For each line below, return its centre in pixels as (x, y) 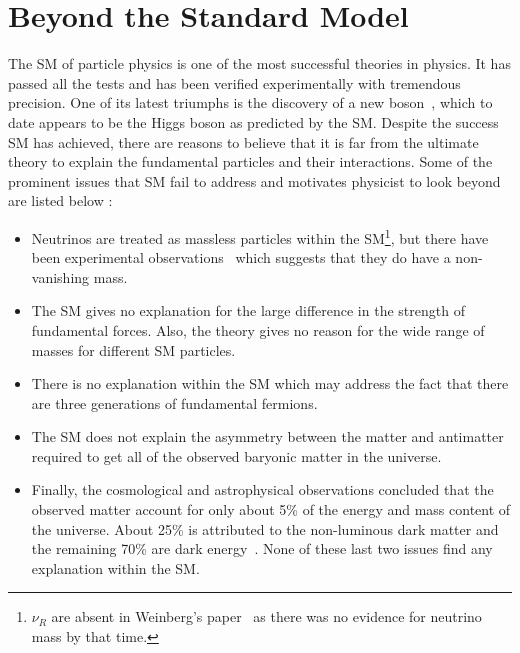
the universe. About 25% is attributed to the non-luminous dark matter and (265, 528)
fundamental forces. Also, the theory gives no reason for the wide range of (258, 329)
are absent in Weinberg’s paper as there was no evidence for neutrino (266, 616)
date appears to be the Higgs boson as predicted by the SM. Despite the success (253, 121)
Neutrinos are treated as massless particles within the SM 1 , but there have (260, 236)
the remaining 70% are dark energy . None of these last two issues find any (262, 548)
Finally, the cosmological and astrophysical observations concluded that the (262, 489)
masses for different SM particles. (133, 349)
